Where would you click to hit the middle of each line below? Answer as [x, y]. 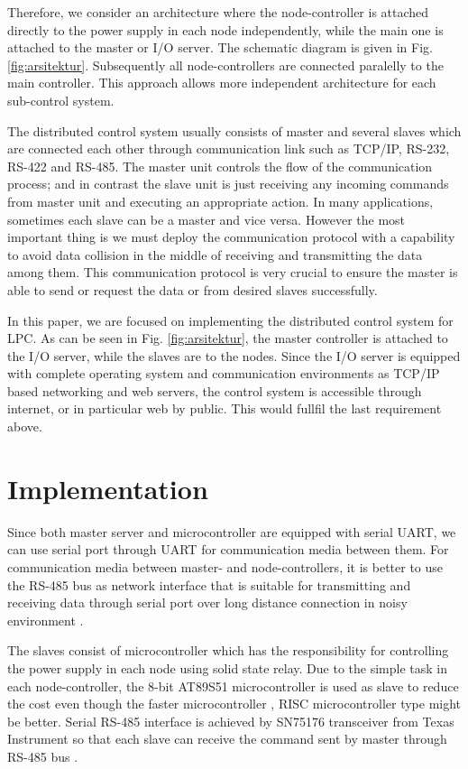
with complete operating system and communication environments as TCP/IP [224, 373]
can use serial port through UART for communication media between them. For [228, 549]
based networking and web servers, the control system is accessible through [215, 390]
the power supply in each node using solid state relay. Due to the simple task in [227, 667]
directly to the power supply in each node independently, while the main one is [225, 29]
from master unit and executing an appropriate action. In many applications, [220, 201]
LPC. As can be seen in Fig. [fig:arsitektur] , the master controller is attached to [228, 338]
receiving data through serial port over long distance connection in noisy [207, 602]
